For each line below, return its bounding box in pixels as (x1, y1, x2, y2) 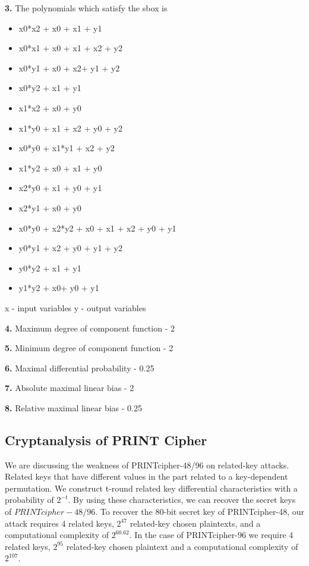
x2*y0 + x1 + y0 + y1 (18, 182, 102, 194)
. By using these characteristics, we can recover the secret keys (68, 493, 296, 506)
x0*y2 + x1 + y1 (18, 82, 81, 94)
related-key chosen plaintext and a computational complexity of (66, 540, 298, 552)
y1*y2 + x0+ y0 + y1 (18, 282, 99, 294)
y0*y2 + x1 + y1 (18, 261, 81, 274)
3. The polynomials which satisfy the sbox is (5, 2, 168, 14)
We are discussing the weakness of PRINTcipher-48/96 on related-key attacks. (5, 458, 289, 471)
